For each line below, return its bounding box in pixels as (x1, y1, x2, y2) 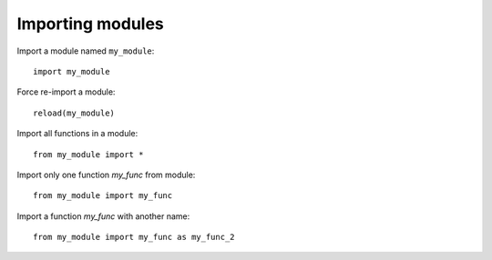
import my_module (33, 66, 110, 76)
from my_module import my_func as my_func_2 (33, 232, 236, 243)
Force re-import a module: (16, 86, 116, 97)
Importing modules (16, 14, 164, 34)
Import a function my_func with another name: (16, 210, 190, 222)
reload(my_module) (33, 107, 116, 118)
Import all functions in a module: (16, 128, 138, 139)
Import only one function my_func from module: (16, 169, 196, 180)
